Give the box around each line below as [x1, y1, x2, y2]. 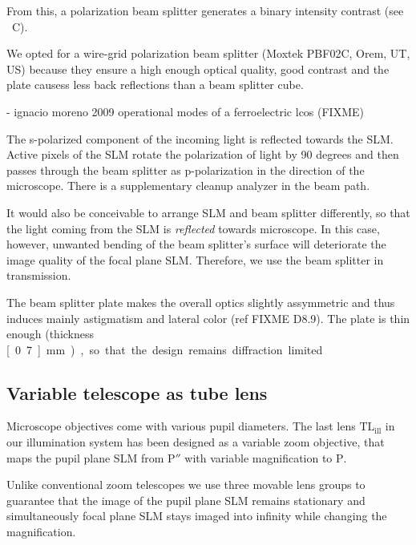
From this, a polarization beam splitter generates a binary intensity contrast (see [6, 2, 404, 18]
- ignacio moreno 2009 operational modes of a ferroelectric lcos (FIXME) [6, 103, 364, 119]
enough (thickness [6, 325, 95, 342]
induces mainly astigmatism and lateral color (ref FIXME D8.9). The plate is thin [6, 309, 410, 326]
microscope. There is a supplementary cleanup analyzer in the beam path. [6, 177, 370, 194]
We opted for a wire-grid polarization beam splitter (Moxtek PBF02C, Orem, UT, [6, 45, 410, 62]
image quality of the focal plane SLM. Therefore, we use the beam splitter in [6, 251, 384, 268]
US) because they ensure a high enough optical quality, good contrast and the [6, 60, 390, 77]
